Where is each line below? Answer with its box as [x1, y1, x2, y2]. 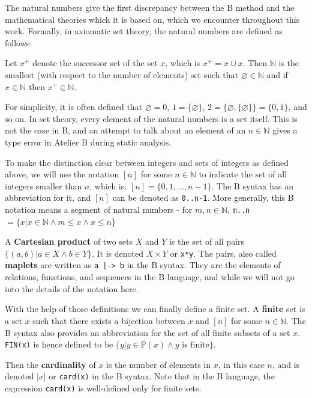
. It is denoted [91, 246, 143, 259]
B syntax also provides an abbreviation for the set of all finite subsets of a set [5, 326, 290, 338]
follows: [5, 36, 32, 49]
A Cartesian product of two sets [5, 235, 133, 248]
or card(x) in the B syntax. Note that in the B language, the [49, 370, 275, 382]
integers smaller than [5, 179, 82, 192]
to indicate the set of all [199, 168, 287, 180]
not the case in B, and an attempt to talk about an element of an [5, 124, 246, 136]
